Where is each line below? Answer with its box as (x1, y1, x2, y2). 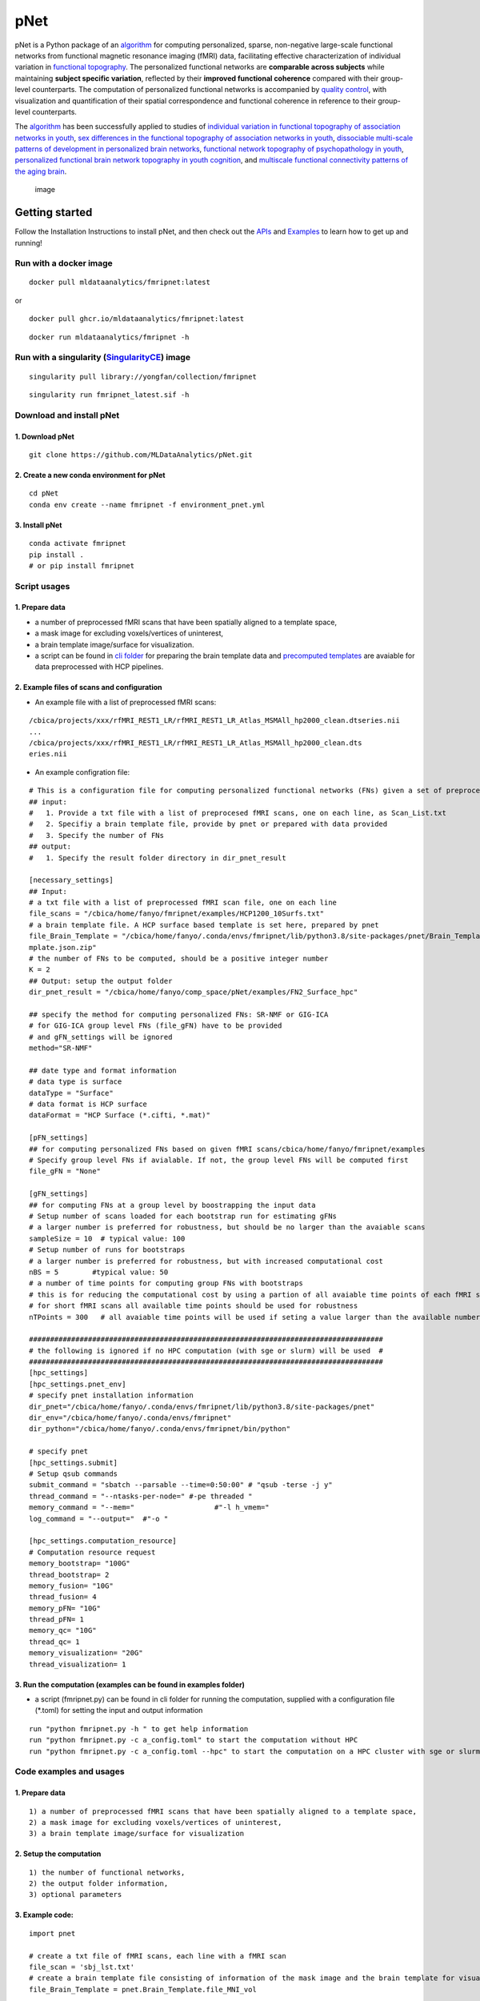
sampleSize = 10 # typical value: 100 (29, 1233, 186, 1243)
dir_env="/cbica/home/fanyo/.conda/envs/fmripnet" (29, 1414, 232, 1422)
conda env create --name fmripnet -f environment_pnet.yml (29, 500, 266, 509)
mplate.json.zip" (29, 943, 97, 952)
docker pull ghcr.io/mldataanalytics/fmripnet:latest (29, 315, 244, 323)
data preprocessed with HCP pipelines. (34, 662, 164, 672)
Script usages (14, 580, 70, 591)
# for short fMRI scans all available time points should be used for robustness (29, 1301, 358, 1310)
